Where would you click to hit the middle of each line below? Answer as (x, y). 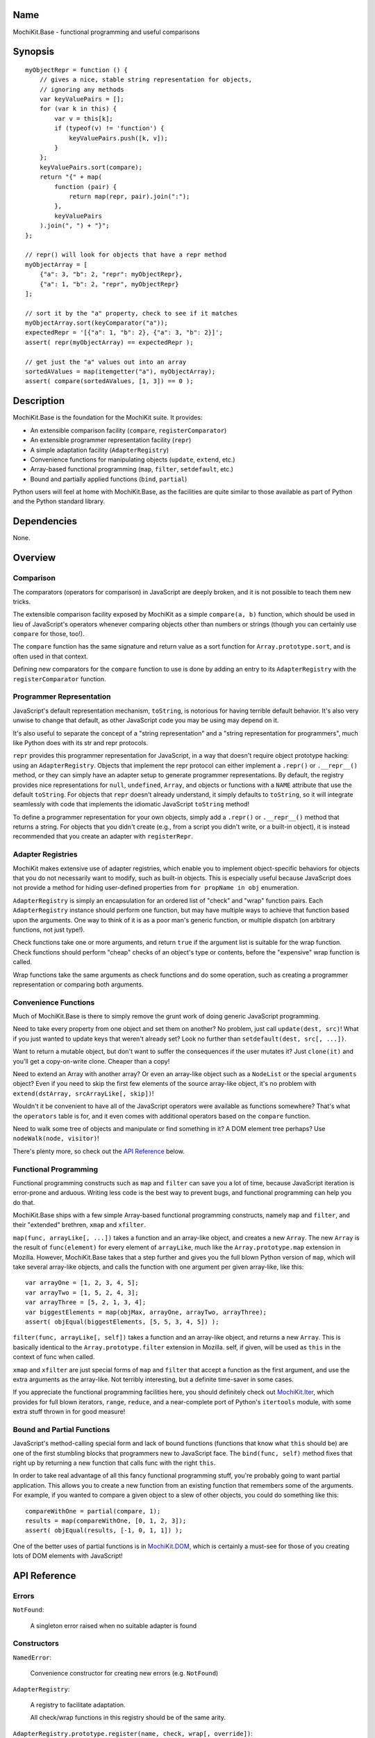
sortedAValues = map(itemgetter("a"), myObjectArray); (120, 372)
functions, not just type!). (49, 929)
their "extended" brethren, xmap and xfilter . (79, 1225)
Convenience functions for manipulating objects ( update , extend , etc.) (133, 460)
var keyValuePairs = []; (82, 99)
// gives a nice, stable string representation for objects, (146, 80)
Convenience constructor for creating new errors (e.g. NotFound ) (124, 1673)
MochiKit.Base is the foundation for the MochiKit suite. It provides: (108, 418)
